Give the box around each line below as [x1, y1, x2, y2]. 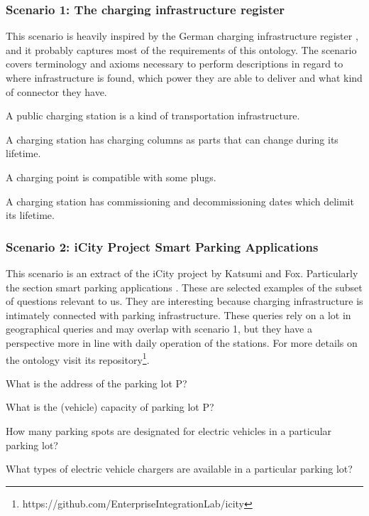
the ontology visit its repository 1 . [6, 350, 150, 367]
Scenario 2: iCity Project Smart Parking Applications [6, 237, 319, 255]
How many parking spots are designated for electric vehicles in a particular [6, 423, 332, 438]
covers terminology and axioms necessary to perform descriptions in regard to [6, 56, 343, 71]
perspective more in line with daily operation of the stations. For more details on [6, 335, 358, 350]
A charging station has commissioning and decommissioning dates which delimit [6, 193, 354, 208]
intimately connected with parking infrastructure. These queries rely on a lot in [6, 307, 351, 322]
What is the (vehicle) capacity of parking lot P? [6, 399, 214, 414]
